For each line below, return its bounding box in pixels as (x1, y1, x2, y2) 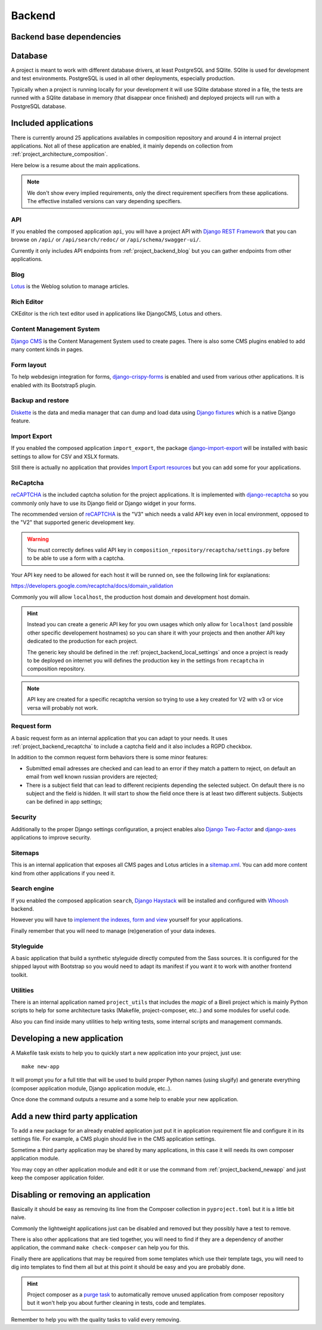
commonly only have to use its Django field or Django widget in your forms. (11, 499, 196, 507)
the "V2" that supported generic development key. (11, 519, 135, 526)
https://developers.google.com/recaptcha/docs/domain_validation (11, 583, 174, 590)
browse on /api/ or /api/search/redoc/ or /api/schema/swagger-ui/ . (11, 236, 201, 243)
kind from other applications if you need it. (11, 869, 116, 877)
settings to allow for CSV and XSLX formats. (11, 453, 119, 460)
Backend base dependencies (11, 32, 122, 42)
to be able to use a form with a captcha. (27, 554, 125, 562)
